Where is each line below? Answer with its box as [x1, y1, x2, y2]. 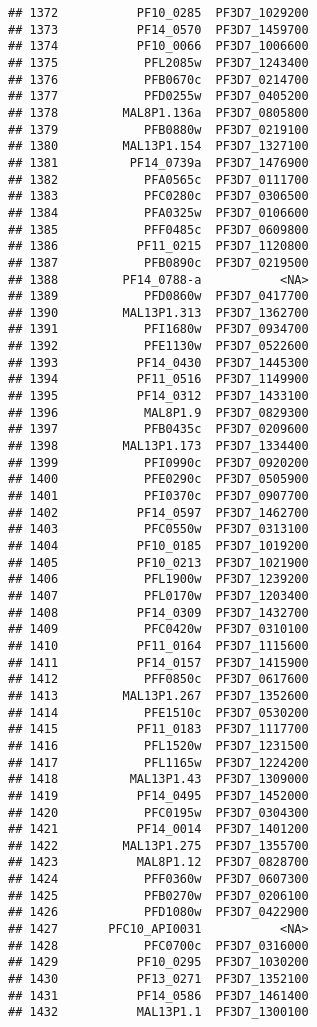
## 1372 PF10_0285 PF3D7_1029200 [8, 6, 309, 20]
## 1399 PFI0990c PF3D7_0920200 [8, 455, 309, 470]
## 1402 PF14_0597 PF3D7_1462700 [8, 505, 309, 520]
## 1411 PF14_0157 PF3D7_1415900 [8, 655, 309, 670]
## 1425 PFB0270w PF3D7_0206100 [8, 888, 309, 903]
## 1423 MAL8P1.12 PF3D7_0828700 [8, 855, 309, 870]
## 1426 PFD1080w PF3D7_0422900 [8, 905, 309, 920]
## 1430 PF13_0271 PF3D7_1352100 [8, 972, 309, 987]
